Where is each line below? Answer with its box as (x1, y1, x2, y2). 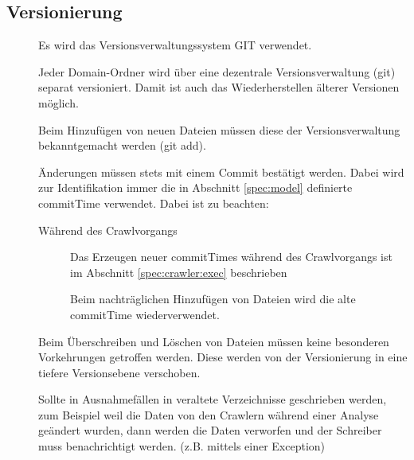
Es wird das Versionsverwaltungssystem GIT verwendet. (38, 37, 312, 53)
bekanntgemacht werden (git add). (38, 137, 206, 154)
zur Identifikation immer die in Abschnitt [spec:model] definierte (38, 179, 353, 196)
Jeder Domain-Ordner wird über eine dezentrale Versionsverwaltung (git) (38, 63, 396, 80)
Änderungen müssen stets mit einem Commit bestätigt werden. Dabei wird (38, 163, 404, 180)
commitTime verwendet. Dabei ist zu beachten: (38, 194, 269, 211)
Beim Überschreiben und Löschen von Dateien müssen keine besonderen (38, 333, 389, 349)
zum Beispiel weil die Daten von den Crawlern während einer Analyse (38, 406, 379, 423)
